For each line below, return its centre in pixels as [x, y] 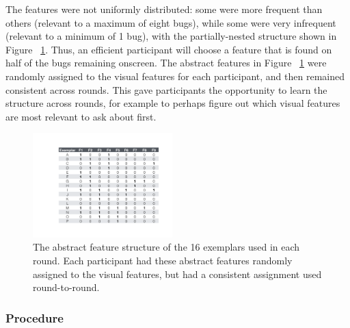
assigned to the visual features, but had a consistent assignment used [177, 274]
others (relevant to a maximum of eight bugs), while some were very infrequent [171, 22]
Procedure [35, 317]
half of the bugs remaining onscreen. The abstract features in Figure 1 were [166, 63]
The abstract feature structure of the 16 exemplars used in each [166, 247]
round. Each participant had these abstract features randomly [163, 260]
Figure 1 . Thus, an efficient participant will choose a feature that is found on [169, 49]
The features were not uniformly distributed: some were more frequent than [164, 9]
